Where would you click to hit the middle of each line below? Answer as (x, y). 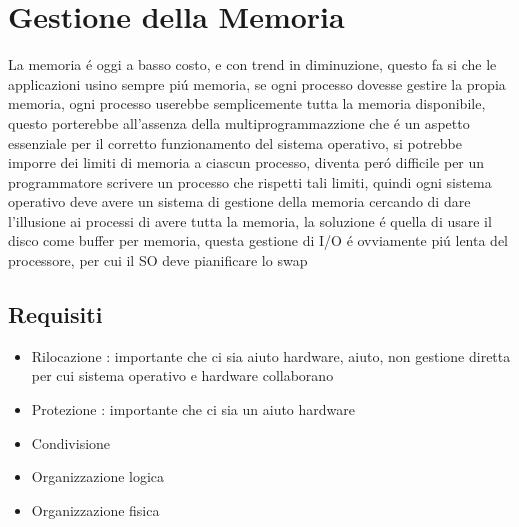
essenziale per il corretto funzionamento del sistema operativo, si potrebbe (235, 142)
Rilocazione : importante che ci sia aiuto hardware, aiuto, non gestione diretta (271, 355)
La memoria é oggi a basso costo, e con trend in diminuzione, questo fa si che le (252, 64)
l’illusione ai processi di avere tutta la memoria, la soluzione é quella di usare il (250, 220)
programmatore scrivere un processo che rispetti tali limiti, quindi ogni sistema (250, 181)
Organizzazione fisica (95, 509)
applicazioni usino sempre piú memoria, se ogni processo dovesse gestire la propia (257, 83)
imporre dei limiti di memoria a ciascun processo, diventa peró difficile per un (246, 162)
